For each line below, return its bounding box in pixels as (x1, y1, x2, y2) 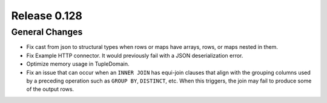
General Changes (11, 27, 83, 37)
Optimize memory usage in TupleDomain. (26, 60, 130, 67)
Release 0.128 (11, 9, 83, 22)
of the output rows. (26, 86, 74, 93)
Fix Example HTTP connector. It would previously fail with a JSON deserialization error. (26, 52, 243, 59)
